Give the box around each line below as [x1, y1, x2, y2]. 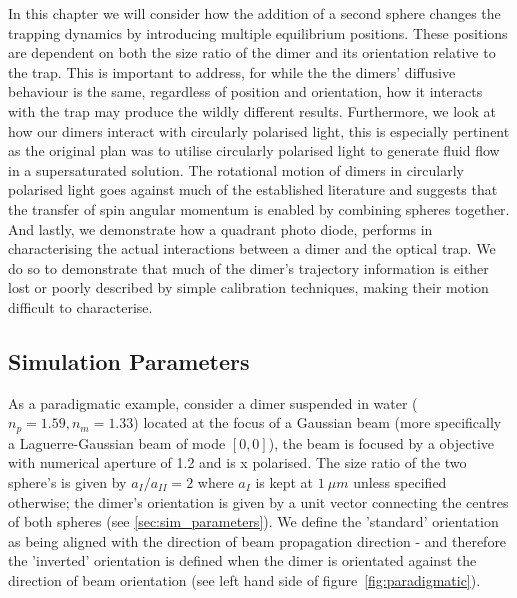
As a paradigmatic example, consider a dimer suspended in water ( [8, 392, 418, 413]
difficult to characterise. [8, 296, 153, 317]
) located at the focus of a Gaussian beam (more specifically [133, 412, 502, 433]
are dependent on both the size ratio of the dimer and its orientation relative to [8, 42, 496, 63]
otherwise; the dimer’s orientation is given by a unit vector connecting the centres [8, 491, 509, 512]
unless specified [353, 471, 447, 492]
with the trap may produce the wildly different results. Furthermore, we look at [8, 100, 496, 121]
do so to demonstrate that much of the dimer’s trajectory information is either [8, 257, 489, 278]
